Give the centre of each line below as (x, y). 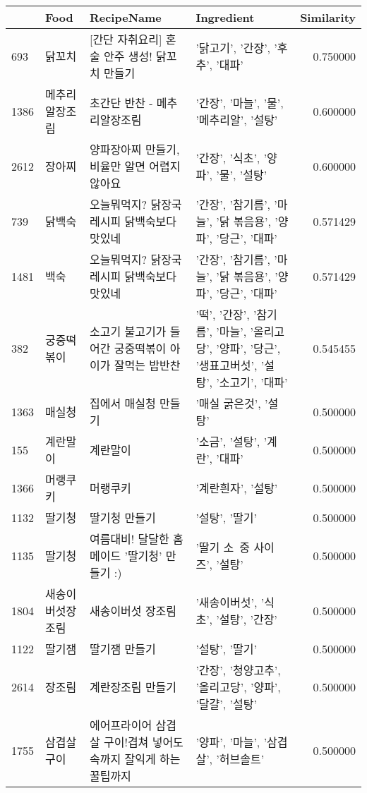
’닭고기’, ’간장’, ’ (236, 48)
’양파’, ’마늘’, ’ (231, 742)
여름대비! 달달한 (129, 539)
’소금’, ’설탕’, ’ (231, 441)
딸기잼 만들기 (122, 649)
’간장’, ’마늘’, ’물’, (240, 103)
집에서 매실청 (122, 403)
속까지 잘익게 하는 (135, 759)
